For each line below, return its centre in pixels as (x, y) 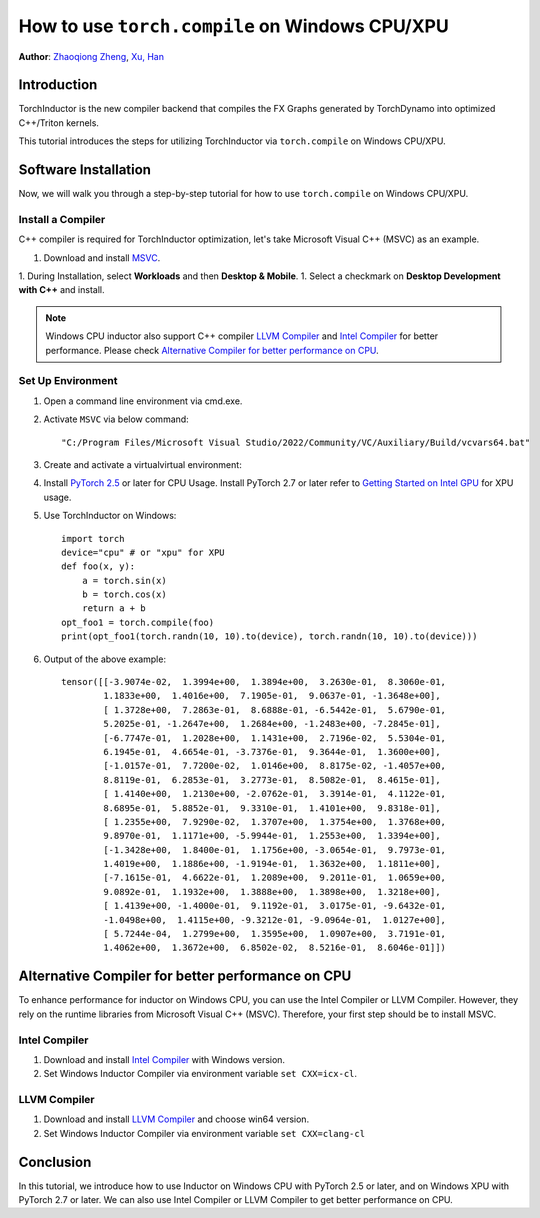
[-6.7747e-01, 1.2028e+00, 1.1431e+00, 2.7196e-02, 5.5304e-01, (275, 738)
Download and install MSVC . (102, 257)
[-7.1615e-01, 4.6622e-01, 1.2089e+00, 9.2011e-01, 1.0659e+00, (275, 878)
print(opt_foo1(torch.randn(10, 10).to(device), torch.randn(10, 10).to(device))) (269, 636)
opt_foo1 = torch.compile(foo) (138, 622)
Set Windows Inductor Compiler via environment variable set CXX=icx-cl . (200, 1074)
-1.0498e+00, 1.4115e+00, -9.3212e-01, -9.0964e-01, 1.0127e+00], (275, 919)
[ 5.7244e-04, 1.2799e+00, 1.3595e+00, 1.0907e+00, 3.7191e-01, (275, 934)
